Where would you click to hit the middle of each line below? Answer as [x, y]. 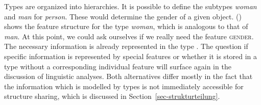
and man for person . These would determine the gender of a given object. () [123, 16]
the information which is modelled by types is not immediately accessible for [124, 86]
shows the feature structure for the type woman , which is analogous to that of [126, 26]
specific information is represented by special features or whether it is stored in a [131, 56]
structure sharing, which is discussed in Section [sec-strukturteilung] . [112, 96]
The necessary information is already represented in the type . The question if [126, 46]
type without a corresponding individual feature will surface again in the [118, 66]
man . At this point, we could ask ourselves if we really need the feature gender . [129, 36]
